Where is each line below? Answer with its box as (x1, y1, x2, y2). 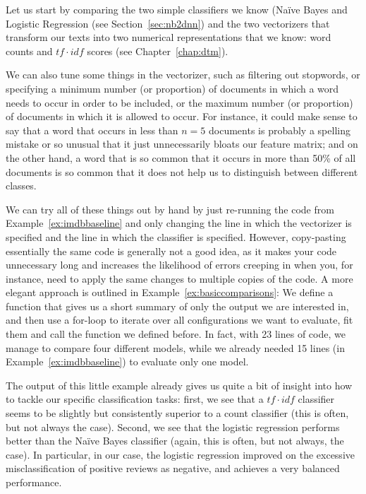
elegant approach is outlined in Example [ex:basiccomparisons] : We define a (6, 285, 334, 300)
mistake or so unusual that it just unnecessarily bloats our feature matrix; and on (6, 136, 358, 151)
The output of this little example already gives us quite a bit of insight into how (6, 377, 353, 392)
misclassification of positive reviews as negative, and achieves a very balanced (6, 461, 340, 476)
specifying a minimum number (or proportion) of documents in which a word (6, 81, 339, 95)
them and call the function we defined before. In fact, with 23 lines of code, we (6, 327, 346, 341)
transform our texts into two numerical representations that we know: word (6, 30, 331, 45)
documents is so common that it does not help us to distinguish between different (6, 164, 358, 179)
